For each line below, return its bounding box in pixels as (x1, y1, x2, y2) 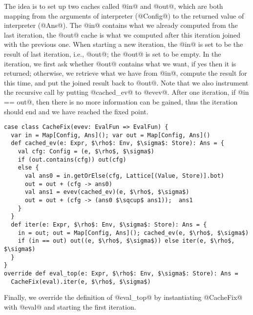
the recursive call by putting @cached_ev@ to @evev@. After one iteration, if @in (4, 87, 249, 97)
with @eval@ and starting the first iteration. (4, 301, 136, 312)
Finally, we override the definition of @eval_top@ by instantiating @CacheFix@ (4, 292, 243, 302)
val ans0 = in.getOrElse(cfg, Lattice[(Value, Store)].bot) (24, 172, 225, 180)
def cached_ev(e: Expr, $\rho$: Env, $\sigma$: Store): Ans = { (11, 140, 225, 147)
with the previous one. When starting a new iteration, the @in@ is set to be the (4, 39, 243, 49)
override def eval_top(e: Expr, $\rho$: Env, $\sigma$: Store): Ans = (4, 270, 238, 277)
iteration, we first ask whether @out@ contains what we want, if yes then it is (4, 58, 236, 68)
